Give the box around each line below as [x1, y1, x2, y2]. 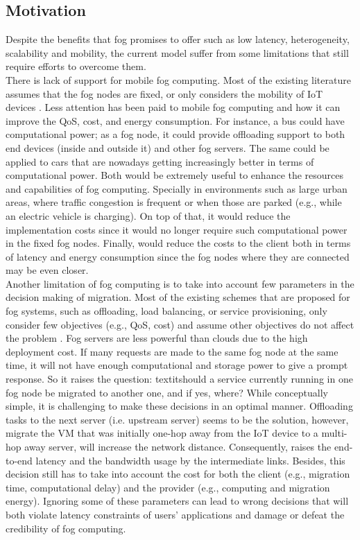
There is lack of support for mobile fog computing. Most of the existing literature [6, 72, 351, 87]
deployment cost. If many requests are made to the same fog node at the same [6, 344, 338, 358]
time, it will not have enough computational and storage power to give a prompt [6, 358, 348, 372]
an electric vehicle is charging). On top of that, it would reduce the [6, 208, 291, 223]
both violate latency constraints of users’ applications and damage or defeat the [6, 507, 345, 521]
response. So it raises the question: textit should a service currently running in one [6, 372, 353, 386]
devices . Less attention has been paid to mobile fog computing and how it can [6, 100, 341, 114]
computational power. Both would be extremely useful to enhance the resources [6, 168, 344, 182]
